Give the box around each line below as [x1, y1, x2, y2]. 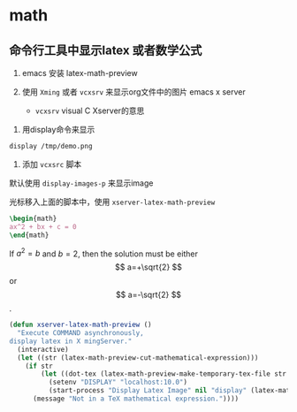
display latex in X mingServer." [9, 337, 133, 346]
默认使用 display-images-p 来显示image [9, 178, 154, 188]
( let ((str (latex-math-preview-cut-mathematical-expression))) [17, 353, 259, 362]
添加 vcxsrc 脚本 [21, 158, 82, 169]
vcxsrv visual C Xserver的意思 [34, 105, 145, 116]
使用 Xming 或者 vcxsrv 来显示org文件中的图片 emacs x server [21, 87, 246, 97]
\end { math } [9, 231, 49, 240]
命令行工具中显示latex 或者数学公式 [9, 42, 202, 57]
